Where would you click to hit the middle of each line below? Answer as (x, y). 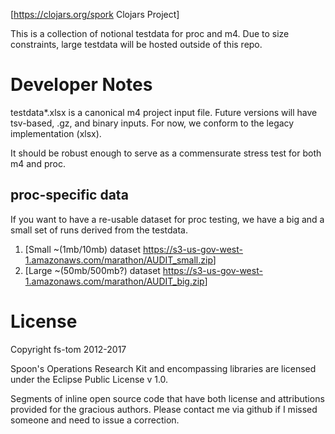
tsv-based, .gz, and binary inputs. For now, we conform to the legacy (152, 123)
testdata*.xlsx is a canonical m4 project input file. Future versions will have (164, 112)
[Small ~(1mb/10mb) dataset (82, 249)
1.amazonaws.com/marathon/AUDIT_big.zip (114, 281)
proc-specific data (69, 195)
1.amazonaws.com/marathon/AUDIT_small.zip (118, 260)
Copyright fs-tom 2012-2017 (68, 349)
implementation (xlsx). (56, 133)
